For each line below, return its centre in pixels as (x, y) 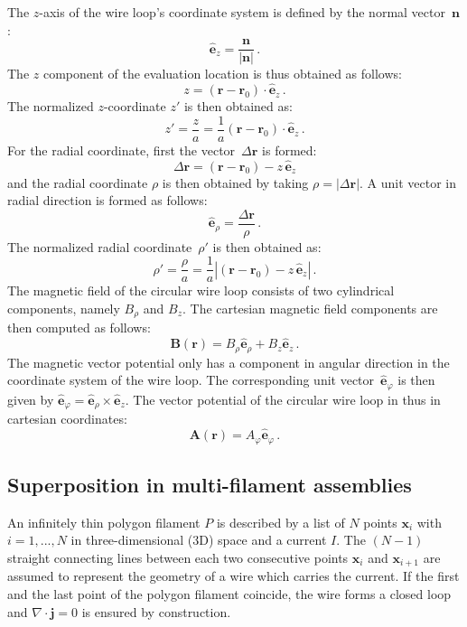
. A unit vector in (408, 182)
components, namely (64, 309)
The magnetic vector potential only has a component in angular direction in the (229, 362)
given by (31, 399)
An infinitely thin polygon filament (104, 522)
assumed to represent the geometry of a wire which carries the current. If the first (233, 576)
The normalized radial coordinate (100, 246)
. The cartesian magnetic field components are (310, 309)
